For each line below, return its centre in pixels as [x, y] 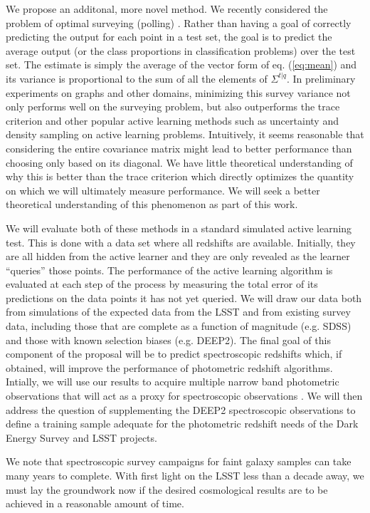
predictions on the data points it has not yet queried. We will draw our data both [184, 297]
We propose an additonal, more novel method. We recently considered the [167, 9]
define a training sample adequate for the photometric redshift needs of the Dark [182, 424]
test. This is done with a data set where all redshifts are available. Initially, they [181, 242]
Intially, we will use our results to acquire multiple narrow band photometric [173, 382]
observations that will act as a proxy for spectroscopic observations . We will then [184, 396]
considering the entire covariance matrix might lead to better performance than [179, 148]
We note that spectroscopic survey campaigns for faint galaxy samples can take [179, 461]
